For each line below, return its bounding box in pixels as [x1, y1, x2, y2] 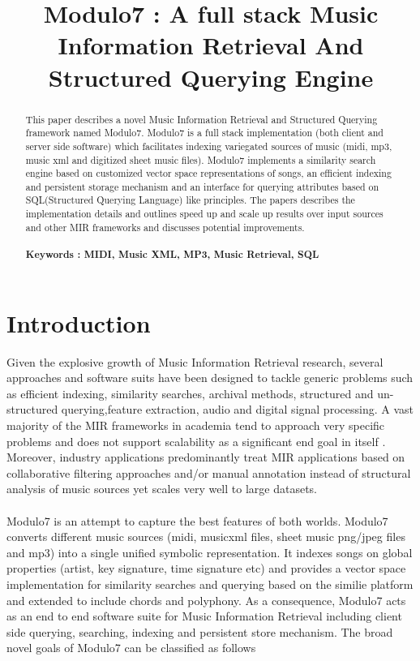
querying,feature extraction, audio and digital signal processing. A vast [61, 401, 414, 418]
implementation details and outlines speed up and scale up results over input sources [25, 207, 384, 221]
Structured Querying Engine [48, 60, 374, 93]
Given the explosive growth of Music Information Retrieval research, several [6, 353, 384, 370]
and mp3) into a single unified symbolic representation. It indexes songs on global [6, 543, 413, 560]
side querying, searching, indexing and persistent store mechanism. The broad [6, 623, 393, 640]
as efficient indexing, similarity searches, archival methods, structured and [6, 384, 374, 401]
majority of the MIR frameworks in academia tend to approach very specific [6, 417, 385, 434]
